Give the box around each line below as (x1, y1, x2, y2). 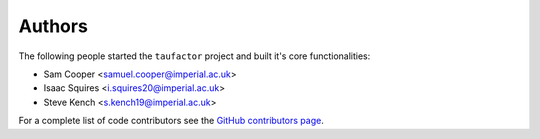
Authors (18, 15, 89, 37)
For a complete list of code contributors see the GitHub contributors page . (18, 115, 324, 127)
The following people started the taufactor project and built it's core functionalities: (18, 50, 371, 62)
